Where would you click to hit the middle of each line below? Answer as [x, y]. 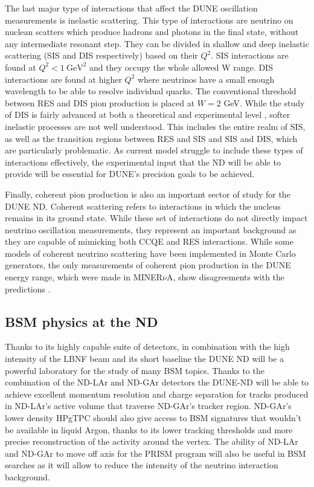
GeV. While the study [264, 102]
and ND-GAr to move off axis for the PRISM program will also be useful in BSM [155, 453]
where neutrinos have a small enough [206, 79]
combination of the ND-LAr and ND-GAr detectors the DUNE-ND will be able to [157, 382]
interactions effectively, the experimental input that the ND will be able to [143, 162]
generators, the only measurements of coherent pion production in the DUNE [148, 265]
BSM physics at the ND [82, 321]
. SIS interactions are [250, 55]
